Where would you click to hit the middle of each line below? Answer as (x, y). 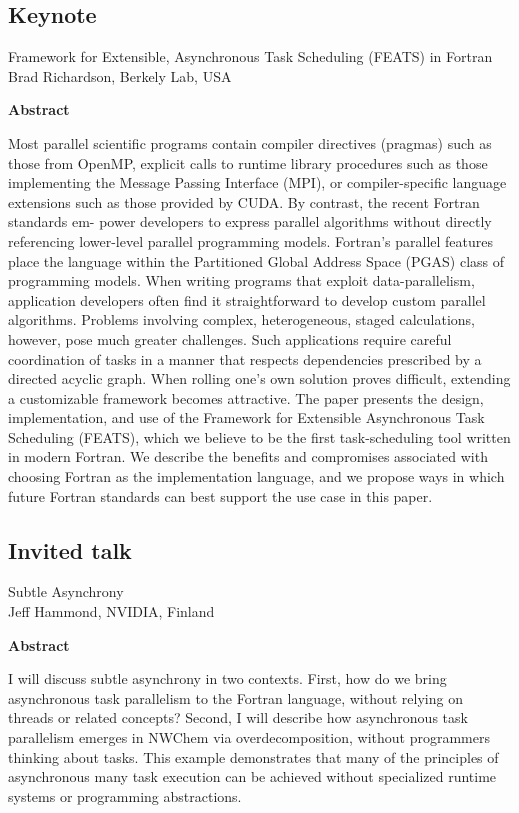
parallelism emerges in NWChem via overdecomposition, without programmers (249, 737)
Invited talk (70, 549)
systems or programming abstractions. (125, 795)
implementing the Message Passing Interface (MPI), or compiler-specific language (257, 182)
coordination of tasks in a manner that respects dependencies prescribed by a (245, 358)
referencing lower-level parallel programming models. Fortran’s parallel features (250, 240)
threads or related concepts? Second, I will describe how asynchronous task (238, 717)
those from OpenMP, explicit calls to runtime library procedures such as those (248, 162)
